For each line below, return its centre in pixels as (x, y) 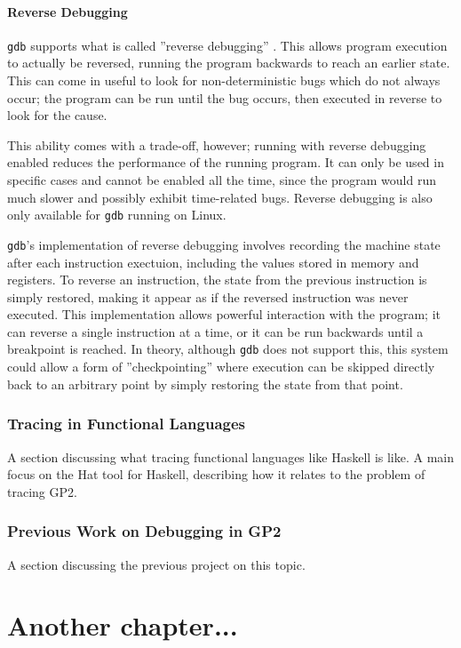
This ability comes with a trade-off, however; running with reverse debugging (217, 144)
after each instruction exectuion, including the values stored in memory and (213, 262)
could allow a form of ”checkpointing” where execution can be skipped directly (221, 367)
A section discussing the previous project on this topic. (156, 564)
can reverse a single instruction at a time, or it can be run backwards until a (215, 331)
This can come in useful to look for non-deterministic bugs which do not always (224, 80)
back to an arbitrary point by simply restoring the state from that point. (205, 384)
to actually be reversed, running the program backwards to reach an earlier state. (229, 63)
